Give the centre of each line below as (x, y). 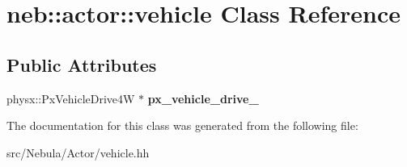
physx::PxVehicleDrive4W (71, 98)
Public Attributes (82, 64)
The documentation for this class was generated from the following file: (182, 125)
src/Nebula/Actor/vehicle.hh (78, 152)
